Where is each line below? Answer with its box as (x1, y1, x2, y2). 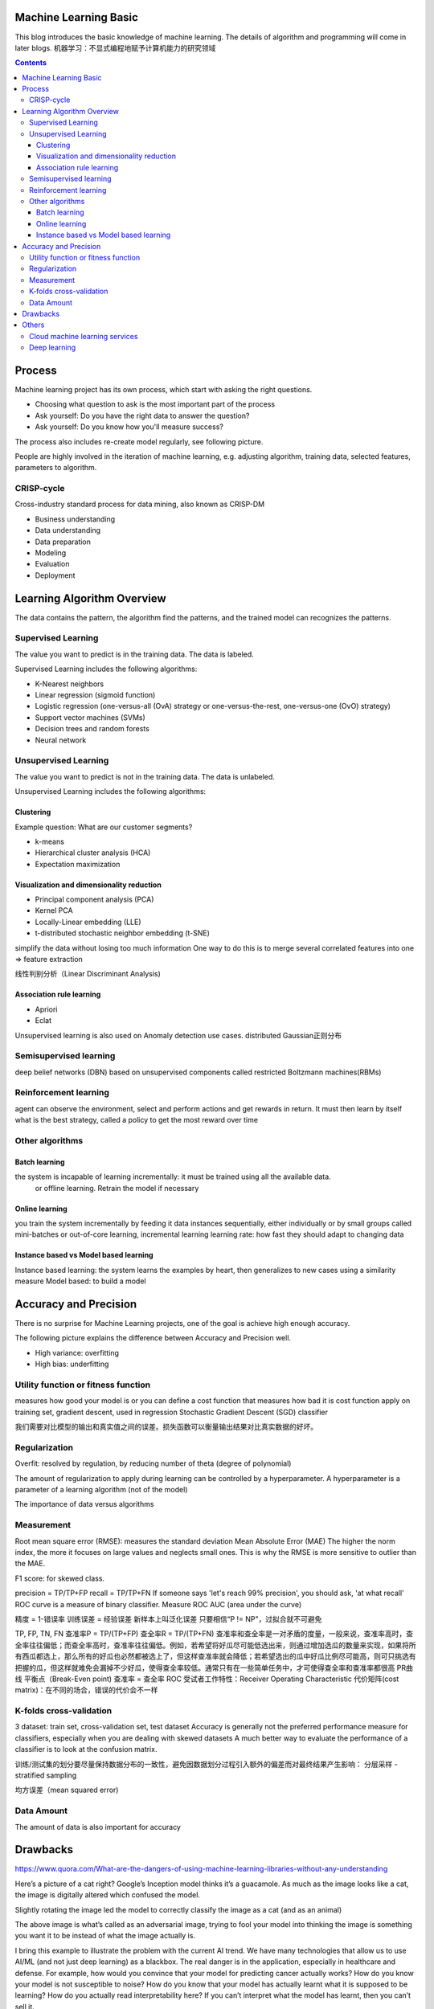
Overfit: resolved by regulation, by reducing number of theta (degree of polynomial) (14, 1459, 292, 1468)
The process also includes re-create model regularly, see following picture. (14, 436, 264, 446)
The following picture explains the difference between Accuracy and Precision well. (14, 1333, 292, 1343)
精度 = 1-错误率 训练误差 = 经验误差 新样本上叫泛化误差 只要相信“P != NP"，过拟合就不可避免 (14, 1614, 322, 1623)
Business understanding (35, 514, 116, 524)
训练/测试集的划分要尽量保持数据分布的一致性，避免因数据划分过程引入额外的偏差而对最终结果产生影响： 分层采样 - (14, 1759, 398, 1769)
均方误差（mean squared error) (14, 1785, 119, 1795)
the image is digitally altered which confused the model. (14, 1890, 201, 1900)
